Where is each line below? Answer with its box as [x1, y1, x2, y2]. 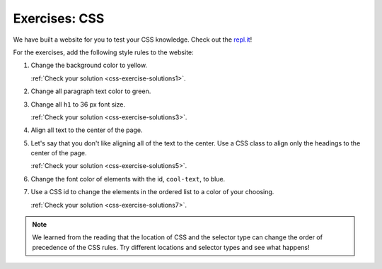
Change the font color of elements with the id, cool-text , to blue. [30, 174, 226, 183]
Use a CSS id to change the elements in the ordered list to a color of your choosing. [30, 188, 274, 196]
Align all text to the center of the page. [30, 126, 143, 134]
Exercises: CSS [13, 11, 105, 26]
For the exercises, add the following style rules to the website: [13, 48, 194, 56]
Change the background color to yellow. [30, 61, 148, 70]
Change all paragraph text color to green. [30, 87, 151, 95]
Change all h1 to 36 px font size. [30, 100, 126, 109]
